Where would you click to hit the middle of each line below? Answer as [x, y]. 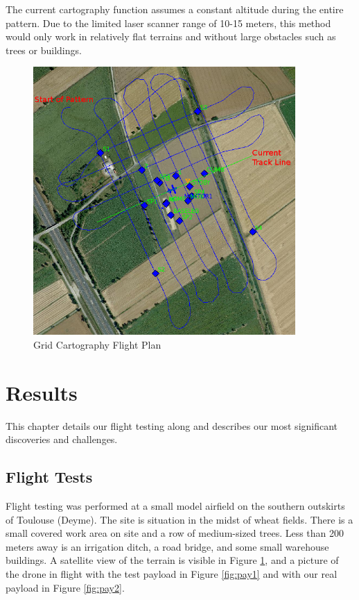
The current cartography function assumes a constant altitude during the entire [175, 9]
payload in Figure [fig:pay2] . [65, 587]
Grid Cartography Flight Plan [97, 344]
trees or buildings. [44, 50]
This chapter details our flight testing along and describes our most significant [172, 425]
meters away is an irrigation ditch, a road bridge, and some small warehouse [167, 546]
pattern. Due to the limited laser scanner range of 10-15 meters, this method [168, 23]
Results [42, 392]
